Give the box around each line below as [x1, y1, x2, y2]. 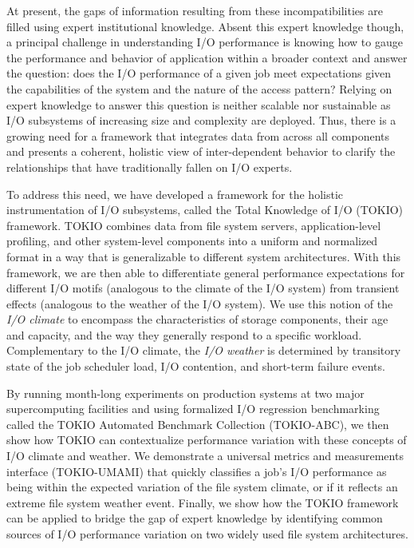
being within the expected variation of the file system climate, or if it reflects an [6, 479, 398, 495]
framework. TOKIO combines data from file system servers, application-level [6, 216, 381, 233]
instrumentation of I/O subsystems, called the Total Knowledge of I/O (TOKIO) [6, 201, 404, 218]
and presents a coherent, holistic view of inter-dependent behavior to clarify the [6, 143, 396, 160]
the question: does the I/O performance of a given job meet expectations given [6, 65, 392, 81]
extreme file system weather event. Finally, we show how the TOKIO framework [6, 494, 399, 510]
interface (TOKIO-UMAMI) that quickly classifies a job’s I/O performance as [6, 463, 387, 479]
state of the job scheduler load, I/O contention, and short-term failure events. [6, 358, 385, 375]
